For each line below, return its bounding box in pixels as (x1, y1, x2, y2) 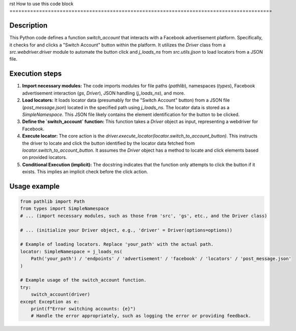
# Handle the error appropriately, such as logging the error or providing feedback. (31, 313, 252, 319)
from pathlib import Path (20, 199, 85, 204)
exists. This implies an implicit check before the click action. (22, 169, 148, 175)
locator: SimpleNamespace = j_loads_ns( (20, 248, 122, 254)
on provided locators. (22, 154, 67, 160)
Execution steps (9, 69, 62, 78)
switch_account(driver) (31, 292, 90, 297)
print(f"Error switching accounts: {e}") (31, 305, 136, 312)
